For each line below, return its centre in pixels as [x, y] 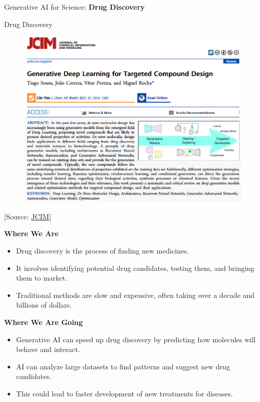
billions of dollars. [44, 305]
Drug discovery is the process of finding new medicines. [102, 251]
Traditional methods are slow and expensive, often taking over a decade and [135, 295]
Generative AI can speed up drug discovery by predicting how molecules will [136, 339]
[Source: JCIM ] [28, 216]
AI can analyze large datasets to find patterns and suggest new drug [123, 366]
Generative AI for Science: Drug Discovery [75, 7]
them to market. [42, 278]
